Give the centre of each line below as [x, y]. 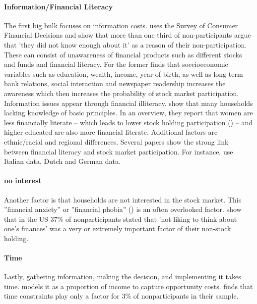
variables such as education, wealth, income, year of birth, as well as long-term [124, 74]
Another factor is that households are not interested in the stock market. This [123, 199]
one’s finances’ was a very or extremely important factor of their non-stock [118, 228]
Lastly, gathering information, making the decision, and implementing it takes [123, 277]
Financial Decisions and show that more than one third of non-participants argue [128, 35]
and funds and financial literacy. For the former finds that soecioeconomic [116, 64]
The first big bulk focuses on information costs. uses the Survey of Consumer [121, 25]
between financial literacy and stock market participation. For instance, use [119, 151]
